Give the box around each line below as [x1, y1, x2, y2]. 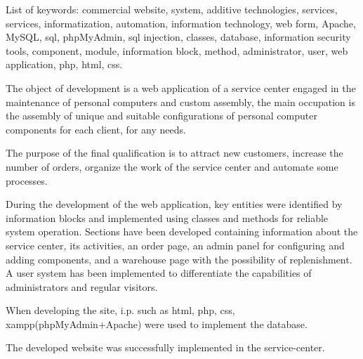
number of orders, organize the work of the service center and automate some [6, 159, 338, 174]
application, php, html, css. [6, 57, 123, 72]
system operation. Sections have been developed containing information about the [6, 224, 358, 239]
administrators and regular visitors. [6, 279, 158, 294]
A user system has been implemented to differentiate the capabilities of [6, 266, 312, 280]
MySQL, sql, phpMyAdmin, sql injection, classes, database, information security [6, 30, 351, 44]
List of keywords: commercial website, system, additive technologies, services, [6, 2, 338, 16]
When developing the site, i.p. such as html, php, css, [6, 303, 235, 318]
